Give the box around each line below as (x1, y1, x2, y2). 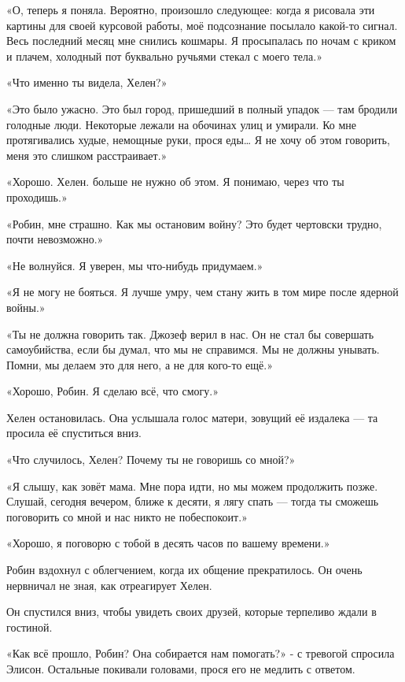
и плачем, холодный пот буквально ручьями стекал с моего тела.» (6, 47, 322, 64)
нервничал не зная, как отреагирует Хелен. (6, 576, 212, 593)
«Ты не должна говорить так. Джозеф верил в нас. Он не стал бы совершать (6, 325, 374, 342)
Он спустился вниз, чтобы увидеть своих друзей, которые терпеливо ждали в (6, 603, 377, 620)
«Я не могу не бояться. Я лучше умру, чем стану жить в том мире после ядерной (6, 284, 399, 300)
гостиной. (6, 618, 53, 635)
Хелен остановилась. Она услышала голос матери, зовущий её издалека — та (6, 409, 378, 425)
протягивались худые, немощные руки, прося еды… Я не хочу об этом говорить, (6, 132, 390, 148)
